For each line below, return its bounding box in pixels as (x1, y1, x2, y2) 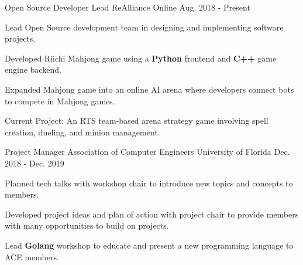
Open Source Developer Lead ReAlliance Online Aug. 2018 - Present (5, 1, 250, 13)
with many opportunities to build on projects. (5, 219, 169, 232)
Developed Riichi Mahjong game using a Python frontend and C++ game (5, 52, 277, 64)
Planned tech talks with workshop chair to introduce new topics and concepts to (5, 176, 293, 189)
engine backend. (5, 63, 61, 76)
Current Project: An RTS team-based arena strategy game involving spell (5, 114, 268, 127)
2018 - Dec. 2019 (5, 157, 64, 169)
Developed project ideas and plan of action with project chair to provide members (5, 208, 299, 220)
